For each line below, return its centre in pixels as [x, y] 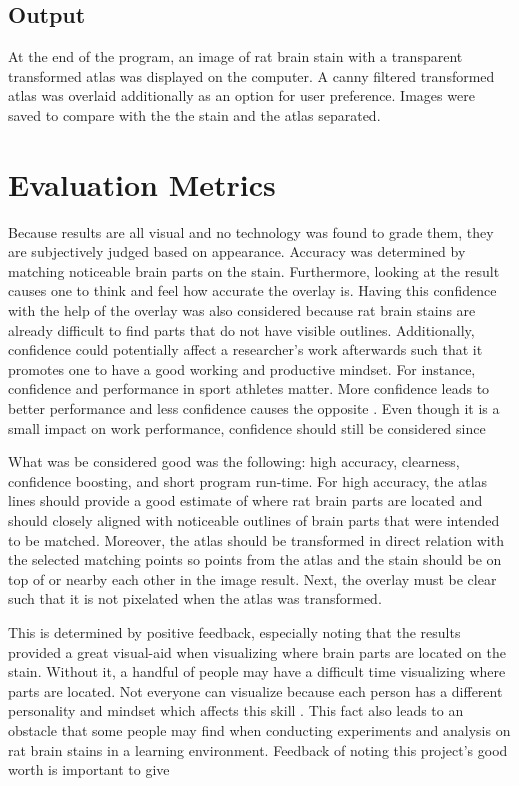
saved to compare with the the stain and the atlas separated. [194, 114]
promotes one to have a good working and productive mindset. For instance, [242, 368]
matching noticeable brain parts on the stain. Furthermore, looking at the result [254, 270]
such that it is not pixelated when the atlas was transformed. [195, 598]
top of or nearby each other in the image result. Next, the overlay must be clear [252, 578]
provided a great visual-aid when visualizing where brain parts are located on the [257, 651]
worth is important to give [89, 769]
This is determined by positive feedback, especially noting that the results [234, 631]
